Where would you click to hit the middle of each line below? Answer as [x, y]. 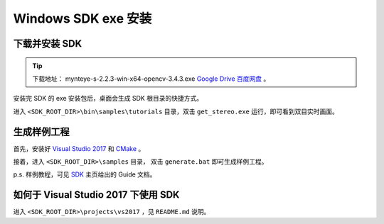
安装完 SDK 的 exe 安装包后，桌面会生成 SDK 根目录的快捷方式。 [108, 99]
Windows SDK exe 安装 [82, 18]
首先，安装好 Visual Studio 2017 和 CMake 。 [79, 148]
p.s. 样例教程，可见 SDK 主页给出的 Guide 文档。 [85, 174]
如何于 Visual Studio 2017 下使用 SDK [96, 195]
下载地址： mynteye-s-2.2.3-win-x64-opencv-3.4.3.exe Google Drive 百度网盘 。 [151, 79]
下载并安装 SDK [47, 44]
